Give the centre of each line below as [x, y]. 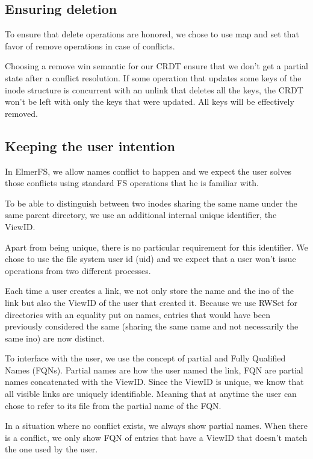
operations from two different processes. [78, 270]
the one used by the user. [51, 449]
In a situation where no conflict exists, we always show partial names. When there [156, 426]
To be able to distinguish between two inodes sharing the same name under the [151, 203]
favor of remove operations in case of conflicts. [90, 45]
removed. [21, 113]
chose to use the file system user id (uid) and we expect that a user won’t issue [150, 259]
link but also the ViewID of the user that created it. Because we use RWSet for [151, 302]
